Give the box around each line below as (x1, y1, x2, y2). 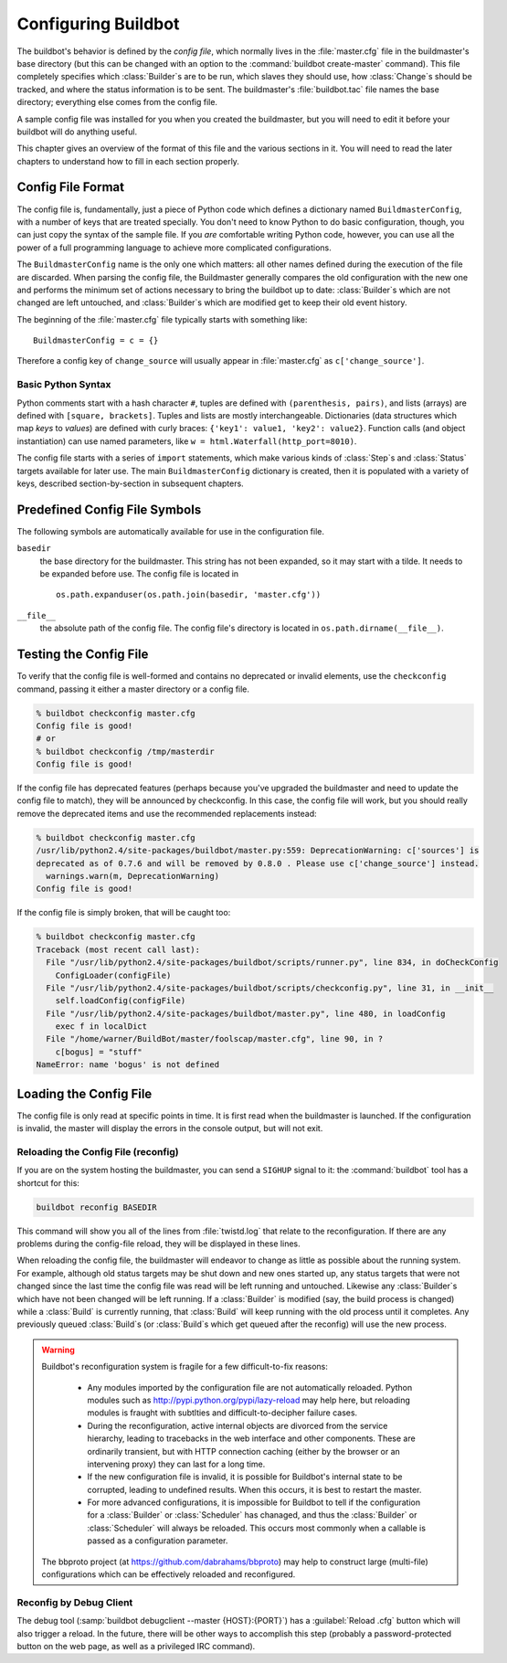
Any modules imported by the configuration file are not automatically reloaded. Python (87, 1382, 413, 1393)
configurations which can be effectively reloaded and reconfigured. (41, 1569, 296, 1580)
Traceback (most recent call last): (36, 944, 201, 955)
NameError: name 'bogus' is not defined (36, 1060, 219, 1070)
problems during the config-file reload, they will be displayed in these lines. (16, 1238, 301, 1249)
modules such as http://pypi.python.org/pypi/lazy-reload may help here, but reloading (87, 1394, 411, 1405)
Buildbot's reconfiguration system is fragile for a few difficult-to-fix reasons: (41, 1361, 328, 1372)
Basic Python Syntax (16, 378, 111, 391)
